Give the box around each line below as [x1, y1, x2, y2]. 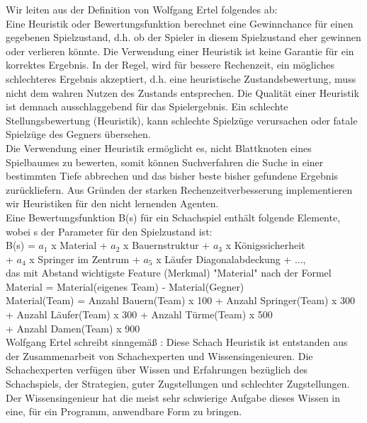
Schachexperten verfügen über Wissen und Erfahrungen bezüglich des [6, 362, 308, 377]
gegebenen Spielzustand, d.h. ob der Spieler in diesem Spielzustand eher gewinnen [6, 30, 361, 45]
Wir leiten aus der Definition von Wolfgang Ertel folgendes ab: [6, 2, 278, 16]
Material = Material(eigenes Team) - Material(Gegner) [6, 279, 244, 294]
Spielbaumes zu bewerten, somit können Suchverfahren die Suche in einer [6, 154, 324, 169]
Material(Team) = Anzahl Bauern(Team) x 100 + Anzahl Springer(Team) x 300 [6, 293, 356, 308]
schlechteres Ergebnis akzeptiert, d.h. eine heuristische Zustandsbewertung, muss [6, 71, 356, 86]
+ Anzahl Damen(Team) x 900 [6, 320, 140, 335]
